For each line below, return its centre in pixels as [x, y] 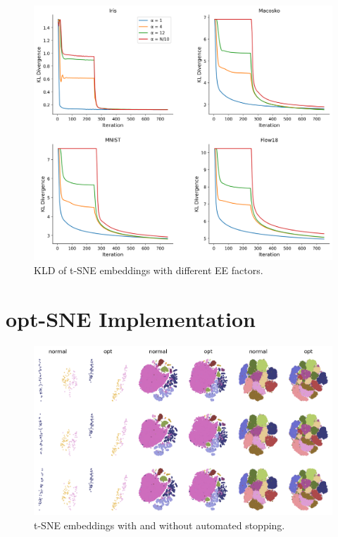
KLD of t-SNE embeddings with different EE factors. [149, 270]
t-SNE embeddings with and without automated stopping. [159, 525]
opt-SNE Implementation [131, 318]
